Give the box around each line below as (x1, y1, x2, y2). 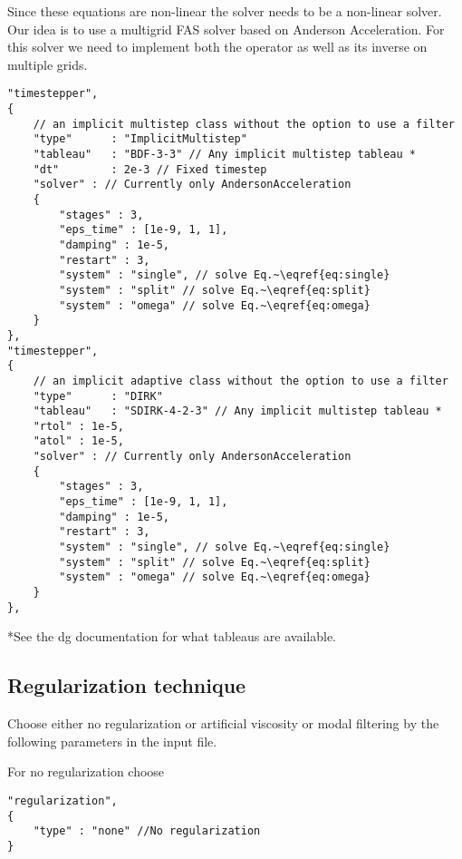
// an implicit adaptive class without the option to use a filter (33, 374, 448, 387)
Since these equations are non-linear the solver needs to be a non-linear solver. (7, 2, 442, 20)
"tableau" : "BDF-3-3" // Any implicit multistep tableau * (33, 148, 417, 161)
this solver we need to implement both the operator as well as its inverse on (7, 37, 428, 56)
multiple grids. (7, 54, 88, 73)
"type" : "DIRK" (33, 389, 163, 403)
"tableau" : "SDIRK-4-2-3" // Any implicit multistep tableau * (33, 405, 442, 418)
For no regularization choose (7, 762, 165, 781)
